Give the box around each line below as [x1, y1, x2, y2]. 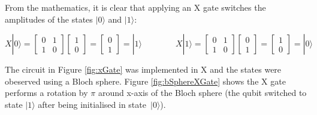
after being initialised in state [38, 98, 146, 110]
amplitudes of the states [5, 13, 93, 25]
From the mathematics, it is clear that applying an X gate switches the [5, 1, 266, 13]
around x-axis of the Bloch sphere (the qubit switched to [98, 86, 307, 99]
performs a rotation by [5, 86, 88, 99]
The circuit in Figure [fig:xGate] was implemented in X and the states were [5, 63, 282, 76]
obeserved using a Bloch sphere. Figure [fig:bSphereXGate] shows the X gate [5, 74, 286, 87]
